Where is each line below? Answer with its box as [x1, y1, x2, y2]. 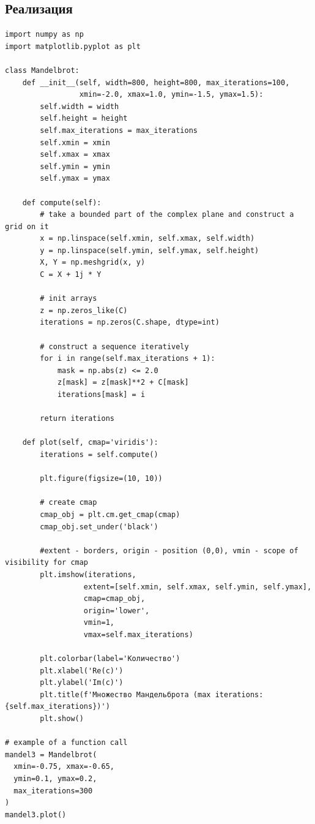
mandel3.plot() [5, 810, 67, 819]
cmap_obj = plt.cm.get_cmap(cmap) [40, 510, 180, 519]
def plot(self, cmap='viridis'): [22, 438, 158, 447]
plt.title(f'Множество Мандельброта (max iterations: [40, 690, 264, 699]
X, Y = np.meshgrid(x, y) [40, 258, 146, 267]
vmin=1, [83, 618, 114, 627]
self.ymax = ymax [40, 174, 110, 183]
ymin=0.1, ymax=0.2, [13, 774, 97, 784]
